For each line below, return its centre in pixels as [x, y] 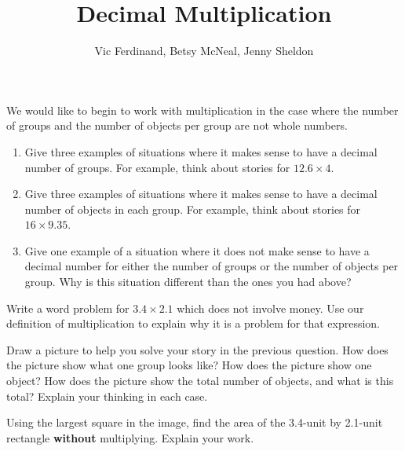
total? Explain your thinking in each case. [107, 396]
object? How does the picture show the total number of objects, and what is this [200, 381]
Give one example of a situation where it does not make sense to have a [197, 250]
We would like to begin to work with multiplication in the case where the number [202, 110]
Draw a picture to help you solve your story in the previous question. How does [197, 349]
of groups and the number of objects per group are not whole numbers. [177, 125]
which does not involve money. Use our [270, 308]
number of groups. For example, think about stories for [157, 167]
